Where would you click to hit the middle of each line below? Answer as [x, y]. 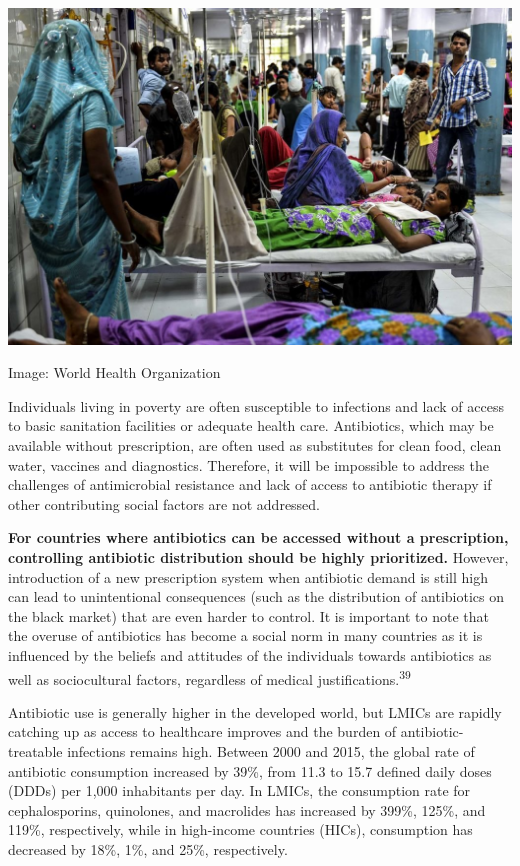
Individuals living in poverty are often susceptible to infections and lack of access [256, 405]
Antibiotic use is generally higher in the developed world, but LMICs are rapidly [255, 711]
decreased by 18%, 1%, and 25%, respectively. [148, 848]
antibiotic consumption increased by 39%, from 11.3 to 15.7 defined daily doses [250, 770]
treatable [35, 751]
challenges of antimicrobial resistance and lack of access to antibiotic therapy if [250, 484]
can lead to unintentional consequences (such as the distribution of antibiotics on [256, 596]
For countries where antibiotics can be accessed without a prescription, [258, 537]
